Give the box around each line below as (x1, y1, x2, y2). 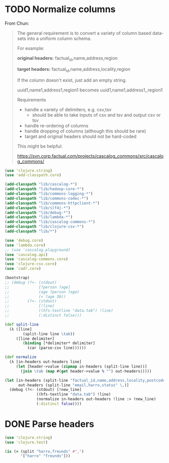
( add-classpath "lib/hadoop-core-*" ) (5, 187, 84, 192)
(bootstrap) (5, 275, 30, 281)
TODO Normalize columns (5, 4, 116, 15)
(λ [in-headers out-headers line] (9, 359, 82, 364)
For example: (17, 45, 44, 51)
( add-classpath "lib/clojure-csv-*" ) (5, 224, 84, 229)
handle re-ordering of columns (24, 122, 89, 128)
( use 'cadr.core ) (5, 266, 41, 271)
